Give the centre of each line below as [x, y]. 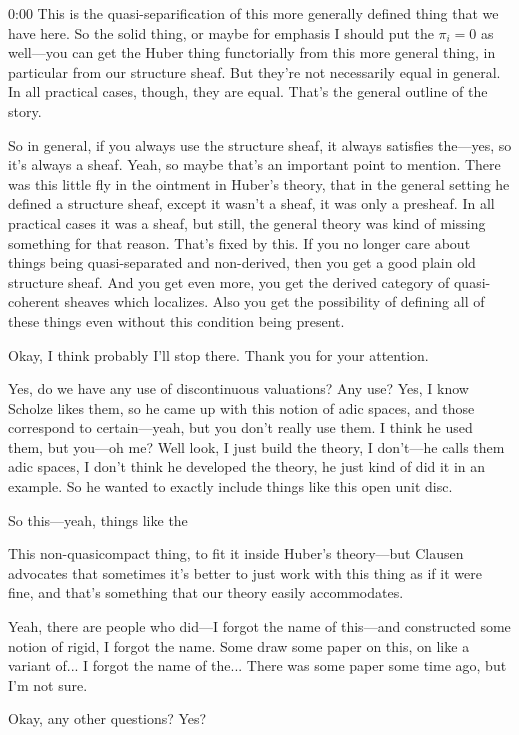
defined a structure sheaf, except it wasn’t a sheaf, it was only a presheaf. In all [251, 203]
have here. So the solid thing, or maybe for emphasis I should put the [221, 32]
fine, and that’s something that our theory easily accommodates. [206, 592]
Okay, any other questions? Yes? [107, 718]
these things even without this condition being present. [176, 320]
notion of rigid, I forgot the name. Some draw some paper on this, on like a [239, 645]
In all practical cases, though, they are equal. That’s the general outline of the [248, 91]
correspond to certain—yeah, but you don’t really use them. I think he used [240, 427]
